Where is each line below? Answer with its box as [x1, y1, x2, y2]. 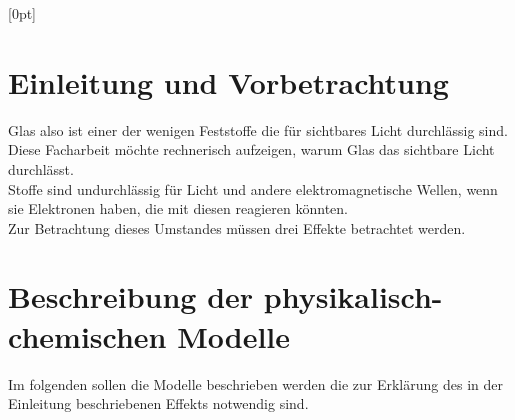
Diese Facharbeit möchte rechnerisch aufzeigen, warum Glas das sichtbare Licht [8, 139, 495, 160]
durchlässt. [8, 158, 74, 179]
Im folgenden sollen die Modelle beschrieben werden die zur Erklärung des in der [8, 373, 503, 394]
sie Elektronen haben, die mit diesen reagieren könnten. [8, 198, 348, 219]
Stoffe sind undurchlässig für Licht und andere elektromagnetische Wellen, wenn [8, 178, 498, 199]
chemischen [8, 315, 167, 356]
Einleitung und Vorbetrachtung [8, 61, 449, 102]
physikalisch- [263, 276, 443, 317]
